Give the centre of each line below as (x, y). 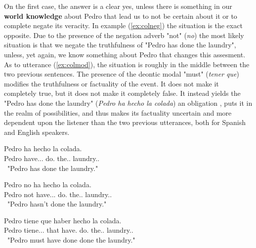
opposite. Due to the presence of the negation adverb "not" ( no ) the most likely (124, 35)
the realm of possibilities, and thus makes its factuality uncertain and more (118, 112)
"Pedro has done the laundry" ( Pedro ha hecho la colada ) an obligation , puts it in (128, 103)
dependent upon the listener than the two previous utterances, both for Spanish (125, 122)
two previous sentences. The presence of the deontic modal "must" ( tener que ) (122, 74)
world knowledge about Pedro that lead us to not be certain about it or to (121, 16)
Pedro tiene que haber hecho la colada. (63, 220)
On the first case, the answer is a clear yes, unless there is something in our (118, 6)
